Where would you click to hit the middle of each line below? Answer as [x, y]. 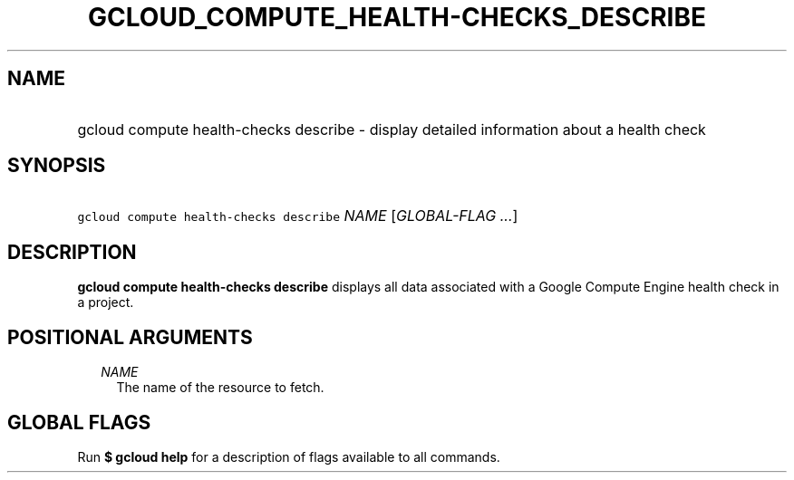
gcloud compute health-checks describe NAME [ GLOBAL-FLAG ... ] [298, 216]
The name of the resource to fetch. [220, 388]
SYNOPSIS [57, 166]
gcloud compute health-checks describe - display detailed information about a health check [392, 129]
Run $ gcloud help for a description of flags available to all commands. [289, 456]
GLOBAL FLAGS [79, 422]
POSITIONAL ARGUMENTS [130, 337]
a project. [106, 302]
